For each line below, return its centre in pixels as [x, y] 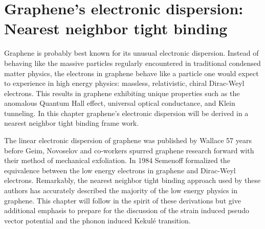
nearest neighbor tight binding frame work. [72, 123]
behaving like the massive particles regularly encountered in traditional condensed [132, 63]
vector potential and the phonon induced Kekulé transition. [97, 220]
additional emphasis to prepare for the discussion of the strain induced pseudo [127, 210]
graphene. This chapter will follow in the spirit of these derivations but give [123, 200]
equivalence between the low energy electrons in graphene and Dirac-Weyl [120, 170]
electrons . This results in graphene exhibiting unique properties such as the [122, 93]
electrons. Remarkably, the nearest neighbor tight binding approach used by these [132, 180]
